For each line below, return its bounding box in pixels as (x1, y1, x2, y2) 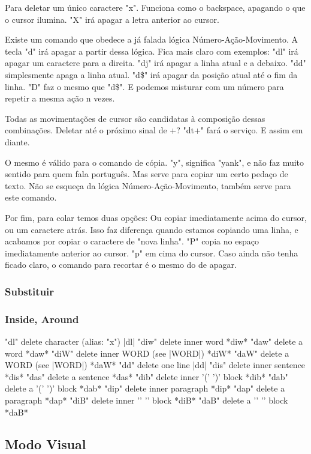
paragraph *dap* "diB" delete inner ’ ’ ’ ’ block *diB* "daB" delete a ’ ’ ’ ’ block (5, 393, 288, 406)
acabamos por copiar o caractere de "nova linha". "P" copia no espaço (5, 235, 259, 247)
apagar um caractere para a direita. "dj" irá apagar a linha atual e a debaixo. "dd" (5, 56, 306, 69)
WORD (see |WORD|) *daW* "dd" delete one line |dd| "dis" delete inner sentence (5, 359, 306, 371)
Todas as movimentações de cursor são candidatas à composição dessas (5, 112, 265, 124)
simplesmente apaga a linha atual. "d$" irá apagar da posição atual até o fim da (5, 68, 298, 80)
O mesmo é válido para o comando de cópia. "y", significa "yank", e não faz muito (5, 156, 304, 168)
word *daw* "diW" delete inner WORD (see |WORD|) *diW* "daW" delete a (5, 347, 289, 359)
